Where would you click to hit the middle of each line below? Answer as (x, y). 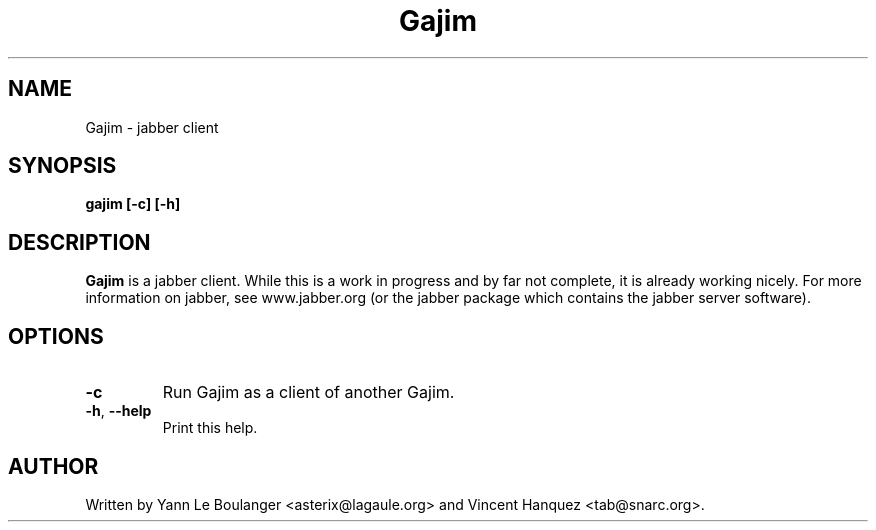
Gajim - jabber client (152, 127)
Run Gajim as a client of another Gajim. (308, 392)
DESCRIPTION (79, 242)
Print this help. (210, 428)
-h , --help (118, 411)
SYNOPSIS (62, 166)
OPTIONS (56, 336)
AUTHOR (53, 466)
